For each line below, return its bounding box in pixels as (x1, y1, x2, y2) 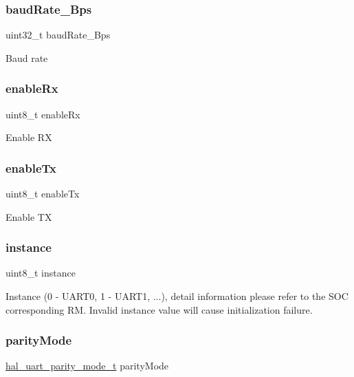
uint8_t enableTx (5, 186, 80, 201)
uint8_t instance (5, 266, 76, 280)
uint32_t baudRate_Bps (5, 28, 111, 42)
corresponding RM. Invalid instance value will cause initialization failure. (5, 302, 313, 316)
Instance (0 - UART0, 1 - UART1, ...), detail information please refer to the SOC (5, 289, 349, 303)
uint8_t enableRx (5, 107, 80, 121)
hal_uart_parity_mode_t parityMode (5, 358, 169, 373)
